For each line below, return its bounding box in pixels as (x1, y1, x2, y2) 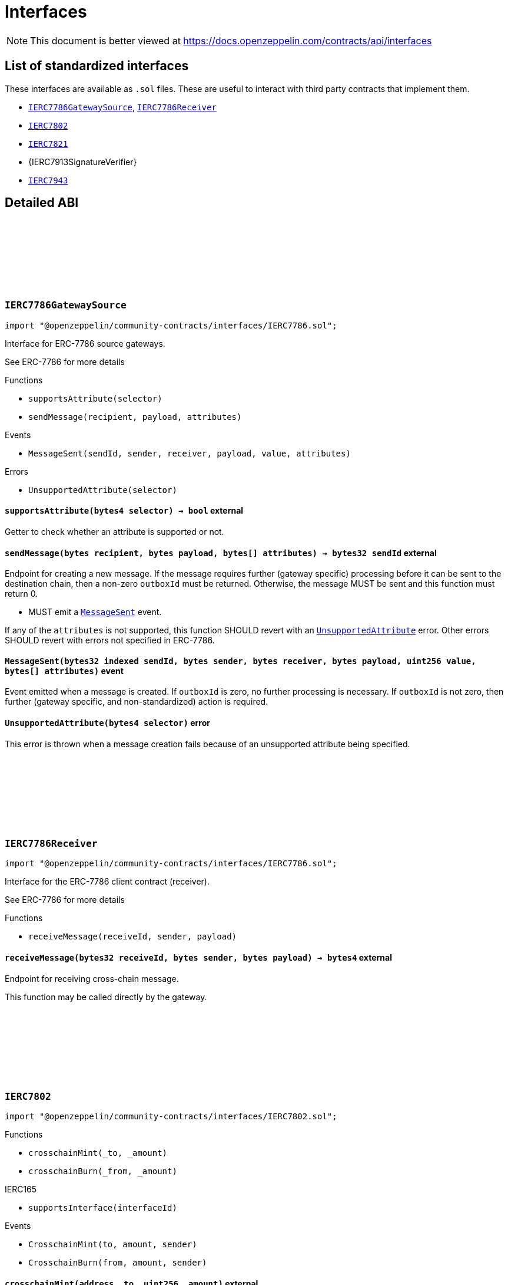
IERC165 (5, 1184, 37, 1195)
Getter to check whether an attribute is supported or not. (5, 527, 224, 537)
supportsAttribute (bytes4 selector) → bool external (5, 505, 244, 516)
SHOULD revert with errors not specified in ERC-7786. (5, 635, 215, 646)
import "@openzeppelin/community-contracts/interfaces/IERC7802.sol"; (5, 1112, 337, 1122)
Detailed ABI (5, 195, 79, 211)
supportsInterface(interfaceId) (28, 1203, 177, 1213)
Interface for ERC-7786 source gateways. (5, 338, 165, 349)
